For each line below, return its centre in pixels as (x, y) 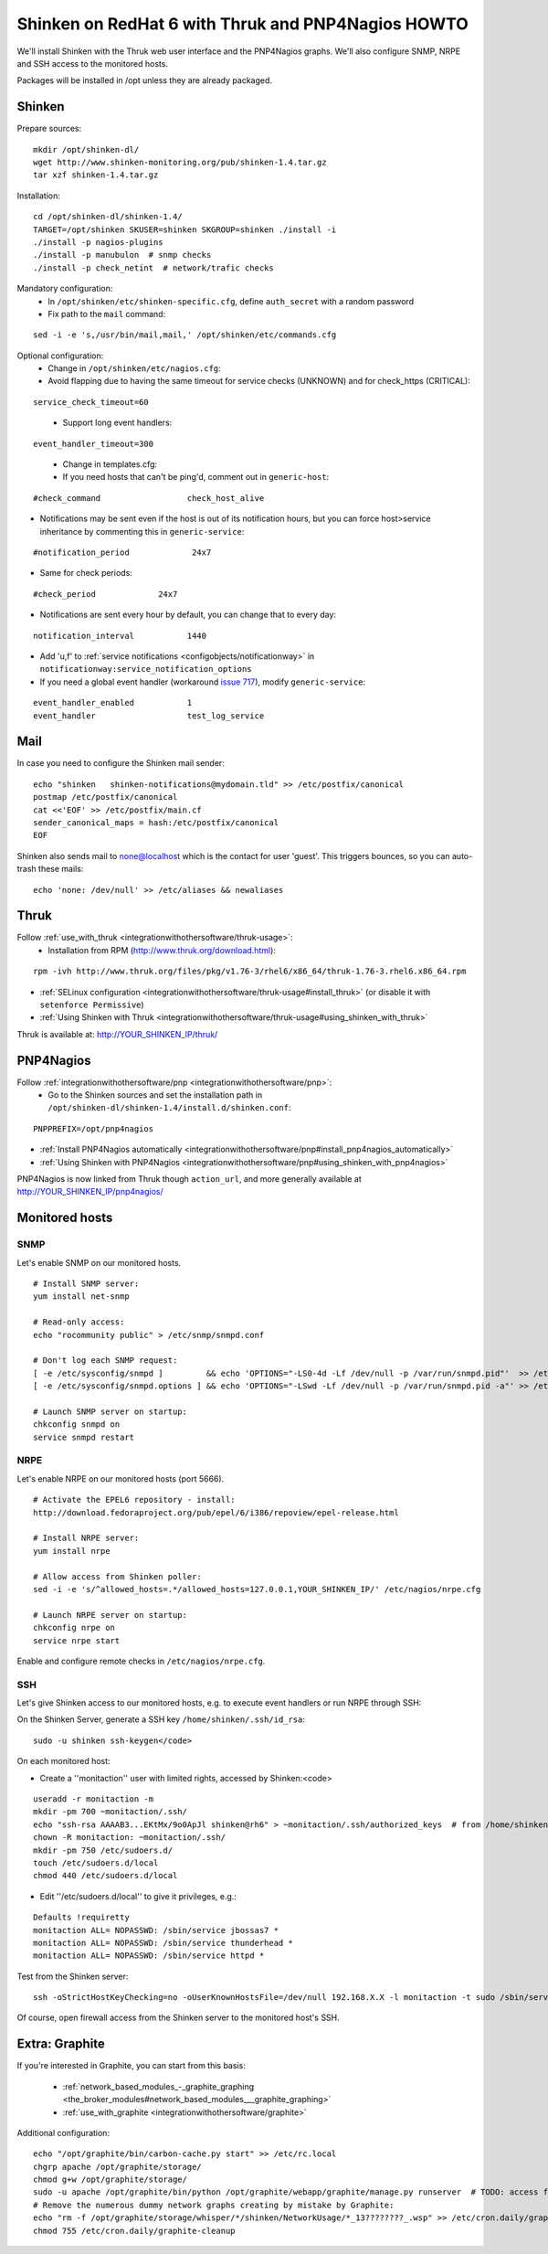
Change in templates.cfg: (110, 464)
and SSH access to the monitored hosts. (93, 63)
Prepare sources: (49, 129)
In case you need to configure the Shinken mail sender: (121, 763)
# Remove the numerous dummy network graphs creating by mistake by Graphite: (214, 2205)
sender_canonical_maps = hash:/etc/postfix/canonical (156, 822)
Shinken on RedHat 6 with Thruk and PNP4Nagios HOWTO (243, 24)
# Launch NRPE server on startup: (110, 1615)
